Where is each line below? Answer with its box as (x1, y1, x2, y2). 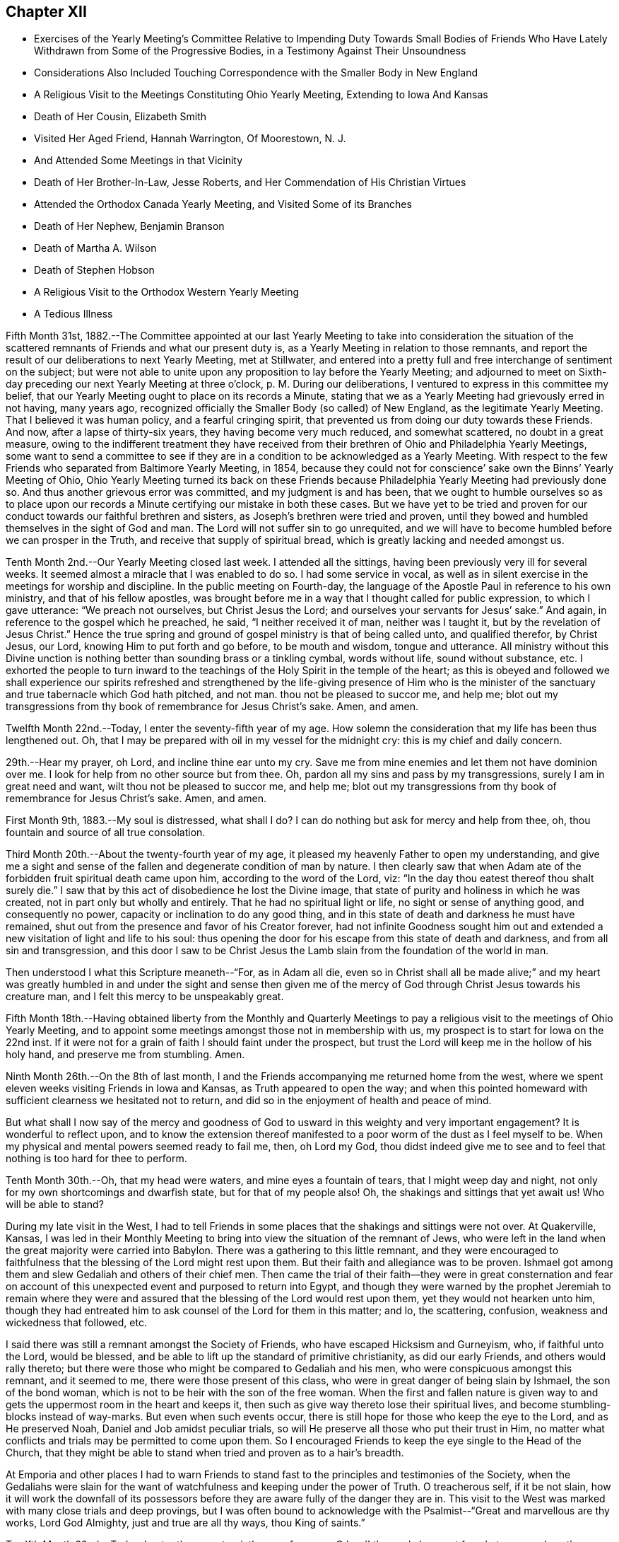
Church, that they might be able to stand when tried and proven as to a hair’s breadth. (6, 1447, 404, 1459)
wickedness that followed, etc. (6, 1316, 147, 1329)
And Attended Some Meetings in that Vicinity (34, 154, 243, 167)
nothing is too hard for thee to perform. (6, 1152, 187, 1165)
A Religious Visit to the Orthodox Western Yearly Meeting (34, 286, 300, 298)
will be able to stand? (6, 1198, 104, 1211)
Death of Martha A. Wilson (34, 242, 157, 255)
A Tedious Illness (34, 308, 113, 320)
